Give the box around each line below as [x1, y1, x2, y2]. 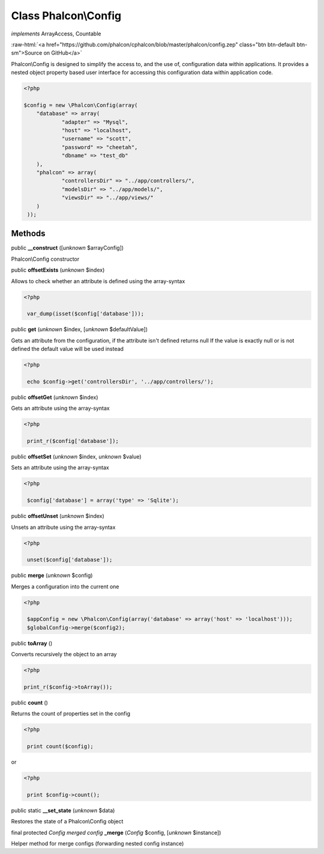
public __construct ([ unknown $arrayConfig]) [11, 244, 124, 252]
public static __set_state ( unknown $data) [11, 807, 115, 814]
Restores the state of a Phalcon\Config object [11, 818, 124, 825]
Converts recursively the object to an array [11, 651, 117, 658]
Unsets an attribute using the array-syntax [11, 523, 116, 531]
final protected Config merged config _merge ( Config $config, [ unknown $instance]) [11, 829, 221, 836]
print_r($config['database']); [27, 438, 119, 445]
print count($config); [27, 743, 94, 750]
